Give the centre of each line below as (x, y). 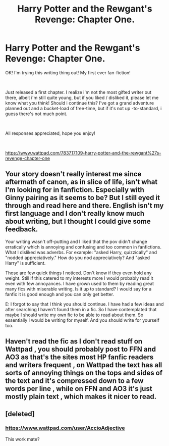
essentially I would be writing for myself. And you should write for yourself (82, 320)
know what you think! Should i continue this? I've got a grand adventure (80, 103)
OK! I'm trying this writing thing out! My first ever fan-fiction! (68, 72)
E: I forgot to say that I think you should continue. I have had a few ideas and (84, 304)
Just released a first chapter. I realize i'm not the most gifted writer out (78, 92)
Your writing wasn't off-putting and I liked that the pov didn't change (76, 241)
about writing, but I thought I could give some (78, 221)
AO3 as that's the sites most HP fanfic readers (79, 357)
